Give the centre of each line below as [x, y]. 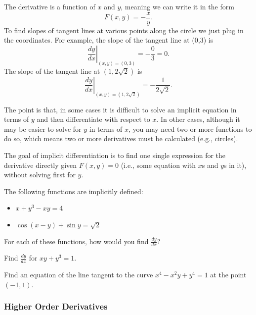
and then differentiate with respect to [93, 119]
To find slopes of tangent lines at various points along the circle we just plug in [124, 30]
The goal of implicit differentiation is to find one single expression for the [115, 155]
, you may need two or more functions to [190, 129]
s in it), [235, 165]
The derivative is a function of [50, 6]
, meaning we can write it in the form [177, 6]
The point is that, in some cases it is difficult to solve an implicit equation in [120, 109]
